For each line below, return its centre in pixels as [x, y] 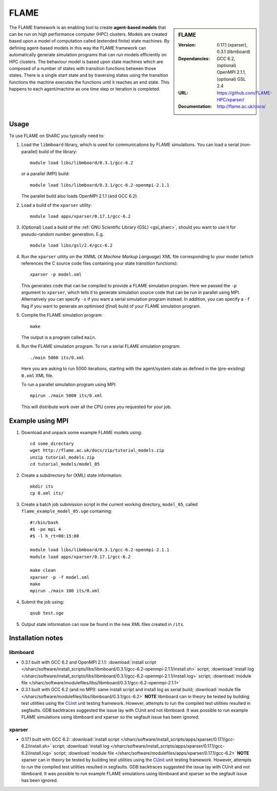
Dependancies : [194, 58]
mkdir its [42, 486]
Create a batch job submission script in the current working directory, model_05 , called [110, 504]
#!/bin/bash [44, 522]
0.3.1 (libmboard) [234, 52]
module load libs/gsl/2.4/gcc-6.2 [71, 245]
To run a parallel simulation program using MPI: [69, 384]
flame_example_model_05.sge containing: [67, 511]
